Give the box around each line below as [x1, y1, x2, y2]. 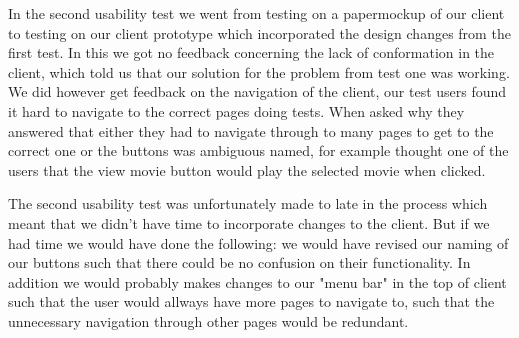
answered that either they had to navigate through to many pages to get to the [8, 120, 494, 141]
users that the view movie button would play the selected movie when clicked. [8, 159, 486, 180]
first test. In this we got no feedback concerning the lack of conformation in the [8, 42, 495, 63]
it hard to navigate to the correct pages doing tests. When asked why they [8, 100, 465, 121]
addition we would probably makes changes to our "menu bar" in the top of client [8, 271, 507, 292]
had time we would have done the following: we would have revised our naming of [8, 232, 509, 253]
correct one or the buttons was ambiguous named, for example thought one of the [8, 140, 509, 161]
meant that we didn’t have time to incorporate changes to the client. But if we [8, 212, 490, 233]
